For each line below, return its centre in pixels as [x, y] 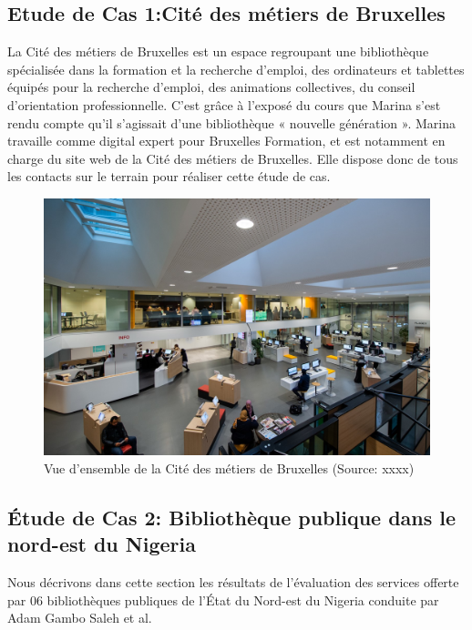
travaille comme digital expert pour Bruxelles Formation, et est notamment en [226, 141]
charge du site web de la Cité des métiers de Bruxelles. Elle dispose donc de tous [233, 158]
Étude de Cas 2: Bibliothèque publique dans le [232, 517]
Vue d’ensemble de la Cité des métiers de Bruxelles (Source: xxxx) [229, 467]
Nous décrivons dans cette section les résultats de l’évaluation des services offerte [233, 582]
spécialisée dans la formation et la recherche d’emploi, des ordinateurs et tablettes [236, 69]
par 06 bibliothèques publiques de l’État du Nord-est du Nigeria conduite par [223, 600]
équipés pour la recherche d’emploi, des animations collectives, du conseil [211, 87]
